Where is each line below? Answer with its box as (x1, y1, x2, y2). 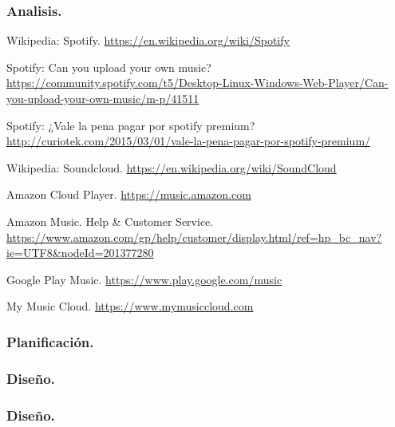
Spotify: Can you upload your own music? (6, 58, 211, 75)
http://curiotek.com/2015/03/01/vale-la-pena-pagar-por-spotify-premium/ (6, 132, 371, 149)
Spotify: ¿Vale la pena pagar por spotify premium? (6, 117, 255, 133)
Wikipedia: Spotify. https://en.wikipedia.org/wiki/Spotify (6, 32, 290, 49)
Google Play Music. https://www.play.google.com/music (6, 271, 282, 287)
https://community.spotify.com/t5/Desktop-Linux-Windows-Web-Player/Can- (6, 74, 389, 91)
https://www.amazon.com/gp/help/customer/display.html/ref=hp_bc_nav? (6, 228, 382, 245)
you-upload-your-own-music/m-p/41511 (6, 90, 199, 106)
